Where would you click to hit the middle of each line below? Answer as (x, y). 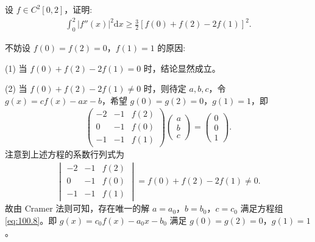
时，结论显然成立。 (182, 68)
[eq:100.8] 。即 (31, 220)
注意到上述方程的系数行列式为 (65, 154)
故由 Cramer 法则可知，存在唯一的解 (77, 208)
